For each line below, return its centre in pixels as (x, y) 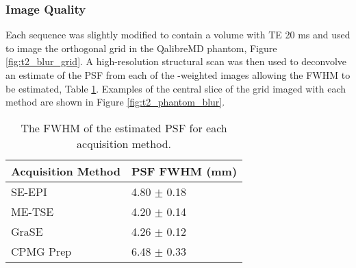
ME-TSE (33, 211)
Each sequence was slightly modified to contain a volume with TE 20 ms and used (178, 35)
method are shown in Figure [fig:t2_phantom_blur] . (115, 102)
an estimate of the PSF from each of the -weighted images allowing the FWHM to (178, 75)
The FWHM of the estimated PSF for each (124, 127)
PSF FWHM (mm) (185, 171)
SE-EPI (29, 191)
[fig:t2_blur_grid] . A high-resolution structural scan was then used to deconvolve (176, 61)
